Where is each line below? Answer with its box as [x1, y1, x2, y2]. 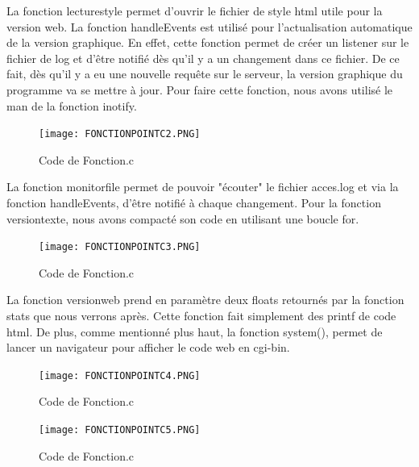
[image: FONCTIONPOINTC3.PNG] [39, 241, 201, 253]
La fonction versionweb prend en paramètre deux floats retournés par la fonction [6, 291, 404, 308]
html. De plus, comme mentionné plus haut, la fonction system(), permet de [6, 323, 383, 340]
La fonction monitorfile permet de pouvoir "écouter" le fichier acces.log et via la [6, 178, 399, 195]
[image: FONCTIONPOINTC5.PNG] [39, 424, 201, 436]
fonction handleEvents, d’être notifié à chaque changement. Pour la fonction [6, 194, 381, 211]
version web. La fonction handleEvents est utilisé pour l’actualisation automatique [6, 18, 413, 35]
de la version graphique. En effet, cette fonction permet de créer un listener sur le [6, 34, 409, 51]
